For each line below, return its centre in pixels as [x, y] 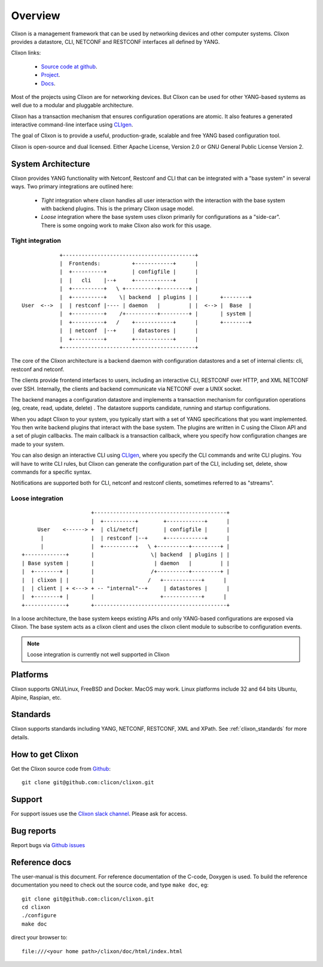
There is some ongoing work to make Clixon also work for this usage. [126, 225]
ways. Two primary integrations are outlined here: [72, 186]
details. [20, 737]
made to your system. [38, 444]
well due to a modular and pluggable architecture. [72, 106]
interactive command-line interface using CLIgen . [72, 125]
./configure [39, 915]
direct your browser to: [39, 938]
